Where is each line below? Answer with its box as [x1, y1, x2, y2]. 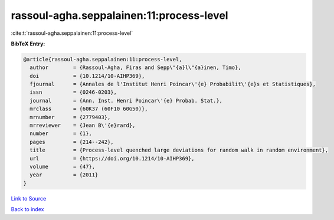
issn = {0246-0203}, [30, 89, 117, 96]
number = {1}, [30, 130, 93, 137]
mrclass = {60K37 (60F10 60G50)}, [30, 106, 148, 112]
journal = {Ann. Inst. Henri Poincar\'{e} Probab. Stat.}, [30, 97, 223, 104]
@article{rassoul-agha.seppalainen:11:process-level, [23, 56, 182, 63]
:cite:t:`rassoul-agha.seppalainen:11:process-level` [11, 29, 133, 37]
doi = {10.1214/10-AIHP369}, [30, 73, 145, 79]
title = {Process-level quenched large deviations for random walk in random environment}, [30, 147, 329, 153]
